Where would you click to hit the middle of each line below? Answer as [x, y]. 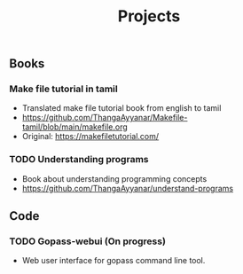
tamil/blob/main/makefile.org [75, 127]
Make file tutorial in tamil [63, 89]
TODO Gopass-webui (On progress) [88, 241]
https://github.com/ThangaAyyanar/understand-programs [127, 188]
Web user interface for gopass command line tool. [114, 261]
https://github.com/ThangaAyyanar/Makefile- [105, 118]
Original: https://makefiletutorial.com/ [90, 137]
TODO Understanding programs [79, 160]
